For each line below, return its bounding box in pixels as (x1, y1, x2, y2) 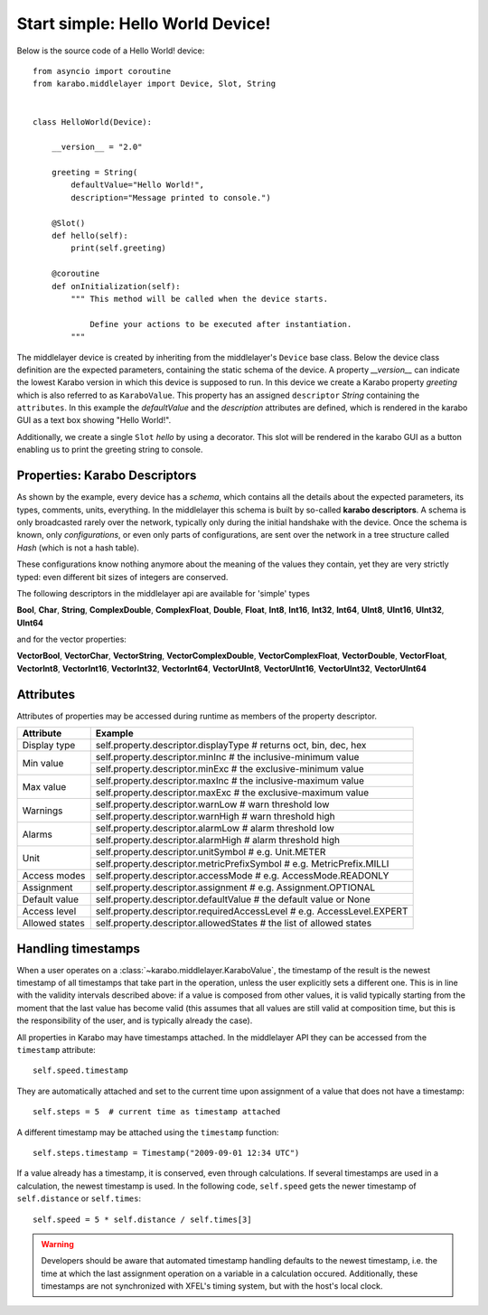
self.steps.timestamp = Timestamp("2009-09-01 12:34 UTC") (33, 1148, 300, 1158)
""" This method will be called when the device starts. (70, 294, 329, 304)
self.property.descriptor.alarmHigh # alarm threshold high (95, 834, 341, 847)
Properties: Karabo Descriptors (16, 468, 197, 484)
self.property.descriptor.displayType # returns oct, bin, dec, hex (95, 739, 367, 752)
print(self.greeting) (70, 243, 167, 253)
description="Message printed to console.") (70, 193, 271, 202)
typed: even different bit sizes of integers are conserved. (16, 571, 229, 582)
